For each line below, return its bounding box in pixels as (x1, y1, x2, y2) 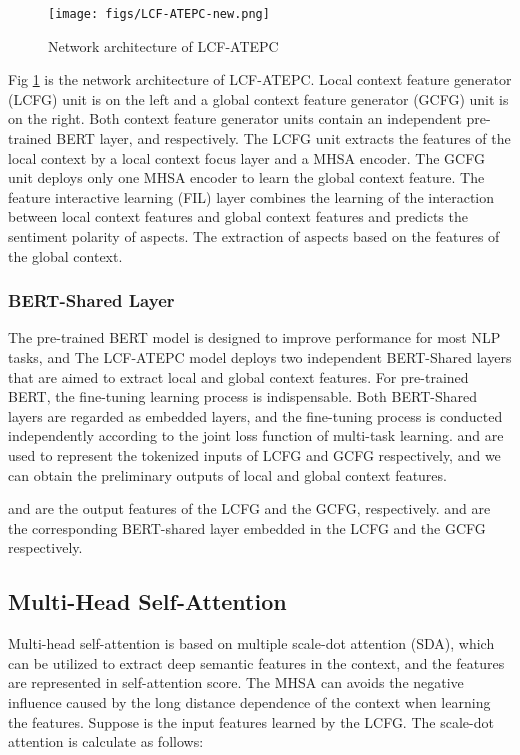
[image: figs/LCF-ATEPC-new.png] (48, 7, 270, 21)
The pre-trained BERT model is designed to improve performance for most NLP (8, 327, 501, 348)
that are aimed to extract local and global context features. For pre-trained (8, 366, 469, 387)
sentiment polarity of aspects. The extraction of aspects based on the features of (8, 226, 500, 246)
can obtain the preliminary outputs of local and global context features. (8, 464, 447, 485)
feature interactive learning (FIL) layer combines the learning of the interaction (8, 186, 495, 207)
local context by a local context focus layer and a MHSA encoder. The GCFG (8, 147, 485, 168)
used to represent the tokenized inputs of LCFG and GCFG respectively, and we (8, 444, 501, 465)
